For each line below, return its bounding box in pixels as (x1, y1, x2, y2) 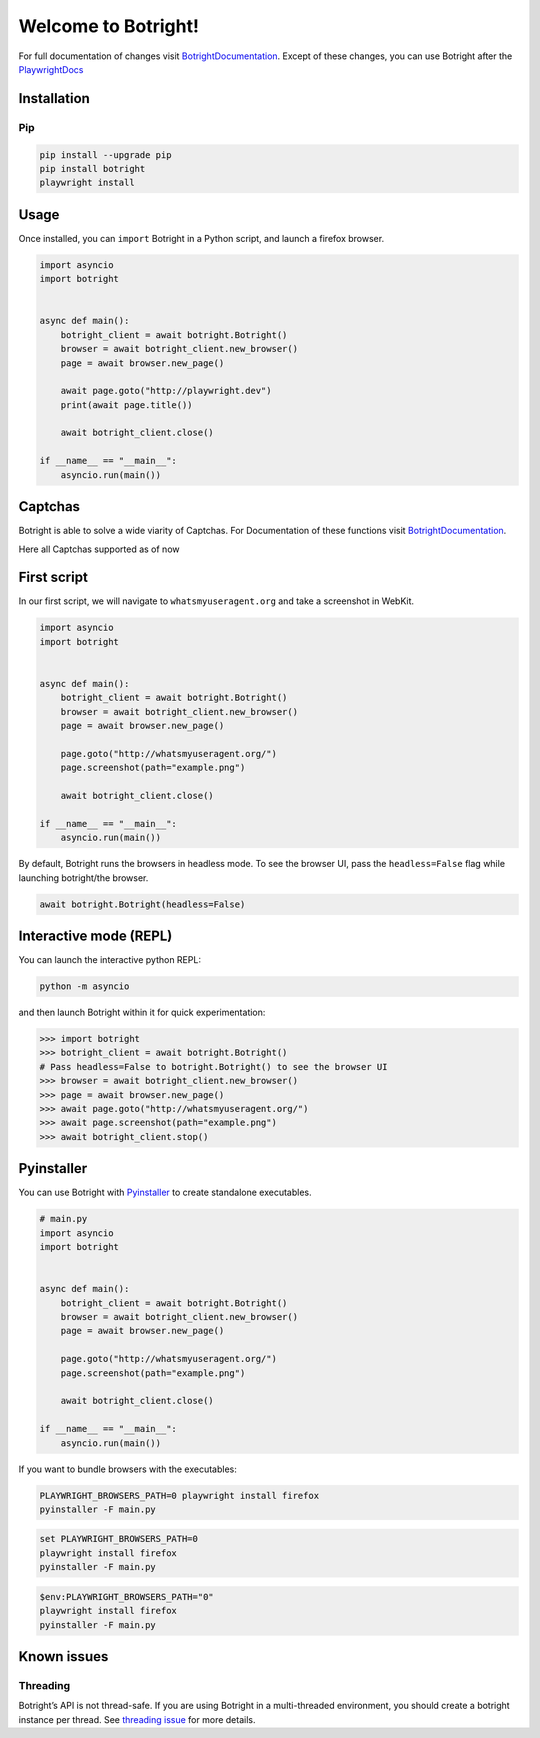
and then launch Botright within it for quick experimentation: (18, 1006, 266, 1019)
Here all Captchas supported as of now (18, 543, 180, 555)
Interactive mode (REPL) (18, 928, 173, 945)
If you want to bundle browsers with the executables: (18, 1463, 237, 1475)
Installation (18, 90, 90, 107)
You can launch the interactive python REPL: (18, 954, 202, 966)
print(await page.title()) (60, 399, 194, 410)
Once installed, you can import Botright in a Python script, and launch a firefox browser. (18, 232, 385, 244)
